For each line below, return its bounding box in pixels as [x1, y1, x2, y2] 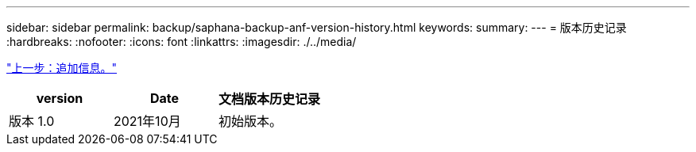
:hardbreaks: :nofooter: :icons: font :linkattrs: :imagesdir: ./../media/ [6, 35, 357, 48]
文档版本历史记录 [218, 91, 321, 107]
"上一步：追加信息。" [6, 61, 118, 74]
